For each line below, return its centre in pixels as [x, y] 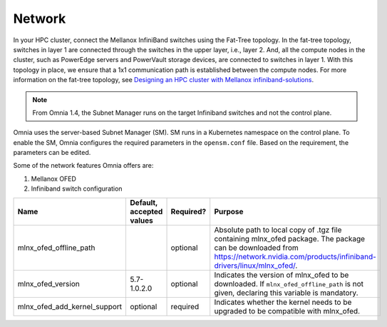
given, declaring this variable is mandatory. [287, 293]
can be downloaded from [256, 248]
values [141, 220]
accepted [146, 211]
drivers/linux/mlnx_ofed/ [255, 266]
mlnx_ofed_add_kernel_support [70, 306]
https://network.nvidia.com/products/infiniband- [295, 256]
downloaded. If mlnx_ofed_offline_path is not [289, 283]
